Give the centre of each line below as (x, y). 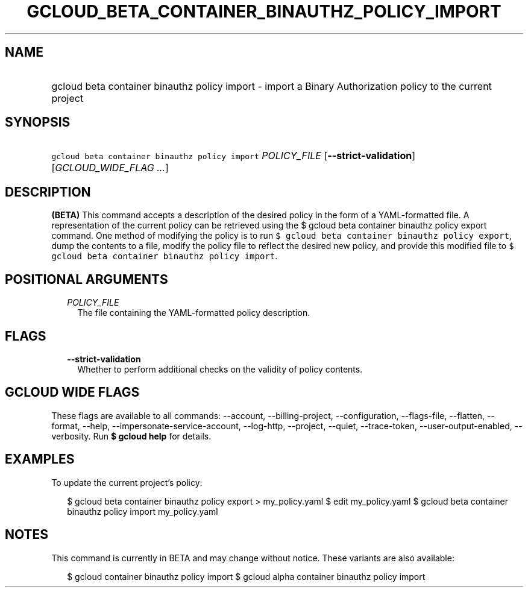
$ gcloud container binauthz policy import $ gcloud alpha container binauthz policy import (246, 576)
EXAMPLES (40, 459)
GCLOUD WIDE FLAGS (72, 392)
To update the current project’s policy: (127, 482)
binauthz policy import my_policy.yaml (143, 511)
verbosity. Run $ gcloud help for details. (131, 436)
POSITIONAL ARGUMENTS (86, 279)
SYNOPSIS (38, 122)
